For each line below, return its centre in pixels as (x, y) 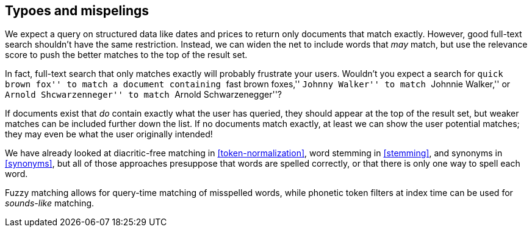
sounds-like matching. (50, 203)
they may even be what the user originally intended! (109, 134)
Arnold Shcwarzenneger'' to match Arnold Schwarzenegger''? (143, 95)
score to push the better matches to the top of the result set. (126, 55)
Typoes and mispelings (77, 11)
